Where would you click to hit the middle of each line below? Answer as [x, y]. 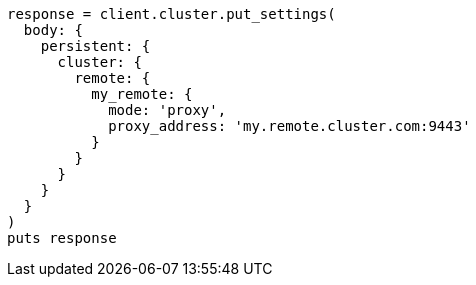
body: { [53, 30]
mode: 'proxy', [167, 110]
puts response [62, 238]
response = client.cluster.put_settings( [171, 14]
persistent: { [95, 46]
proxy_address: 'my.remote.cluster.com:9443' [289, 126]
